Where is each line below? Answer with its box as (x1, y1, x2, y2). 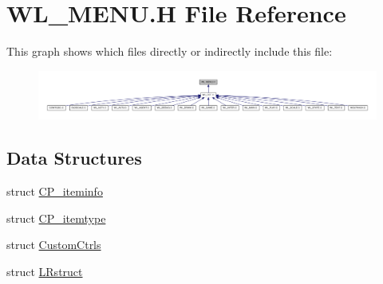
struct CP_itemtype (6, 209, 106, 226)
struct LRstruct (6, 263, 83, 279)
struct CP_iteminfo (6, 183, 103, 200)
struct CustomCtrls (6, 236, 101, 253)
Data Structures (6, 146, 142, 170)
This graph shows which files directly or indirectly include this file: (6, 43, 333, 60)
